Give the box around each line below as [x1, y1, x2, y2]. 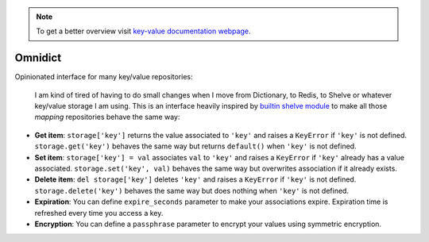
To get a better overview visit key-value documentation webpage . [36, 26, 251, 36]
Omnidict [14, 52, 62, 65]
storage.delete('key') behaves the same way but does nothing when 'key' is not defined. [34, 186, 350, 195]
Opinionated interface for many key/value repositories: [14, 72, 193, 82]
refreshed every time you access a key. [34, 208, 164, 217]
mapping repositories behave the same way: [34, 112, 180, 122]
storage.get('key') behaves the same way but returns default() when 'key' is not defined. [34, 141, 357, 151]
